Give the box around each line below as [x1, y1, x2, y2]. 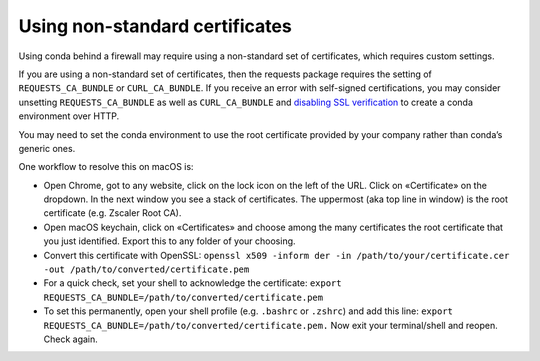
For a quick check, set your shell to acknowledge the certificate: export [43, 277, 342, 289]
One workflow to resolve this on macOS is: [18, 161, 194, 173]
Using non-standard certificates [18, 15, 292, 37]
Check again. [43, 333, 99, 345]
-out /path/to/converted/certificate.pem [43, 264, 250, 275]
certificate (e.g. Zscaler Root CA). [43, 207, 182, 219]
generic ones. [18, 142, 76, 154]
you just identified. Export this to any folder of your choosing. [43, 235, 296, 247]
